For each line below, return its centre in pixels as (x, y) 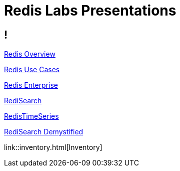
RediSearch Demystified (44, 132)
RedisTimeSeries (31, 116)
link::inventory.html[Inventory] (53, 147)
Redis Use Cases (32, 70)
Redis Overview (30, 54)
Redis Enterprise (31, 85)
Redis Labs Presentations (90, 11)
